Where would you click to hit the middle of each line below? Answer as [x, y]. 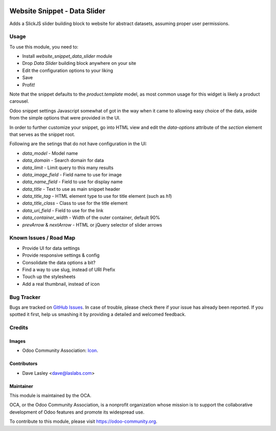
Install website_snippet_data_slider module [67, 56]
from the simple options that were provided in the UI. [65, 118]
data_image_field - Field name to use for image [72, 174]
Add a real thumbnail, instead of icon [61, 284]
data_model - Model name [50, 153]
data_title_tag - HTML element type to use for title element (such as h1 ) [97, 196]
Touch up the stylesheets [49, 277]
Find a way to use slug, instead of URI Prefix [69, 269]
